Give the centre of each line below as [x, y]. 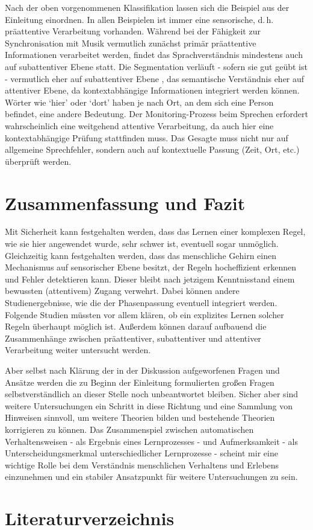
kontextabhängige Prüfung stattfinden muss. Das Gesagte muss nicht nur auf [147, 137]
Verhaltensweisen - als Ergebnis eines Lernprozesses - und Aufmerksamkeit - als [152, 441]
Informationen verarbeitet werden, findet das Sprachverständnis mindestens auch [154, 55]
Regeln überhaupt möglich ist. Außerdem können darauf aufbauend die [136, 326]
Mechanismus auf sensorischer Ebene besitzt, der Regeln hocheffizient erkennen [150, 267]
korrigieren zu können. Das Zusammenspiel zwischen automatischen [129, 429]
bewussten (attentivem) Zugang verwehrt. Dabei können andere [122, 291]
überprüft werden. [38, 161]
